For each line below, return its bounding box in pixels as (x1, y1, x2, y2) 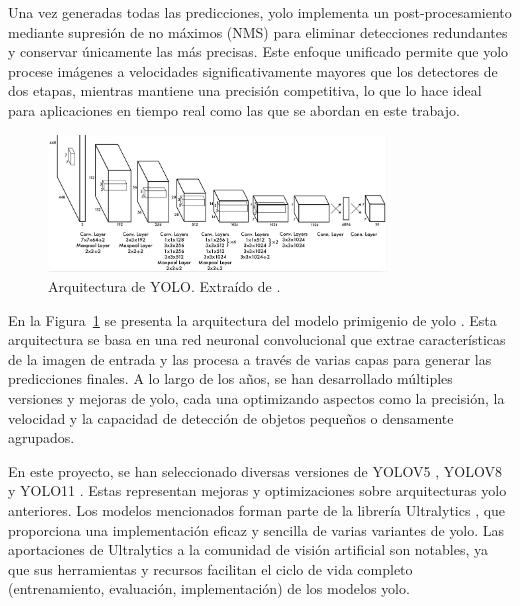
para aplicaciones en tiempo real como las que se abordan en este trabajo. (8, 99, 460, 120)
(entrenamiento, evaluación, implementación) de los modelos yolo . (8, 578, 410, 599)
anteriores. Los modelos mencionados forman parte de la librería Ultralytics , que (8, 500, 506, 521)
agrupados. (8, 427, 75, 448)
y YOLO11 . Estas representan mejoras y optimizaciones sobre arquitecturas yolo (8, 480, 507, 501)
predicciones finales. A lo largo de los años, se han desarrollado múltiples (8, 368, 453, 389)
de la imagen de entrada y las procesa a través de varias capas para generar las (8, 348, 492, 369)
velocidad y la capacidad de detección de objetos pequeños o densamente (8, 407, 454, 428)
